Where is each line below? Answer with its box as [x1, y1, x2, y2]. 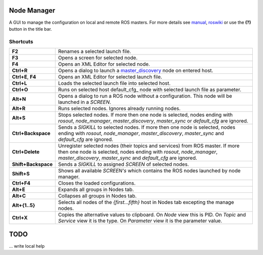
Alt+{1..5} [12, 202, 36, 209]
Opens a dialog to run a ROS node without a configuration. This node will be [58, 93, 232, 100]
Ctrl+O [12, 86, 28, 93]
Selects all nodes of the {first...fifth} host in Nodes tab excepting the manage [58, 199, 234, 206]
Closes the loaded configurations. [58, 180, 136, 187]
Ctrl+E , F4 [12, 73, 37, 80]
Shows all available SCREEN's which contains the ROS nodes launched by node [58, 168, 241, 174]
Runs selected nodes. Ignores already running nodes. [58, 105, 181, 112]
